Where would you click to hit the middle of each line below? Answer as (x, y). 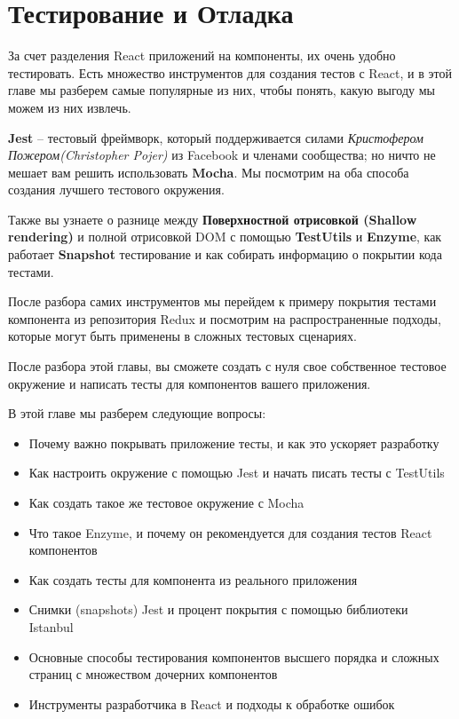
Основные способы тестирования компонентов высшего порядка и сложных (234, 656)
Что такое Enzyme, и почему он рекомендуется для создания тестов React (230, 532)
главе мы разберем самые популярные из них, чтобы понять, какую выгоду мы (222, 90)
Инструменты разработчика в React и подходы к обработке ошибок (212, 703)
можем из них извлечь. (70, 107)
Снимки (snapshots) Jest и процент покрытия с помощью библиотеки (218, 609)
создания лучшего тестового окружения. (116, 190)
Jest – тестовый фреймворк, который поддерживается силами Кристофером (216, 137)
